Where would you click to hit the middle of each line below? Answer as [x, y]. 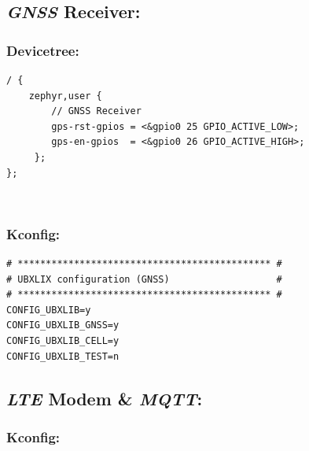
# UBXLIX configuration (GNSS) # [144, 279]
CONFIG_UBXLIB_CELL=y [63, 340]
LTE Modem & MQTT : [105, 398]
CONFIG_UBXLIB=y [49, 310]
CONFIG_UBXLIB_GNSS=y [63, 325]
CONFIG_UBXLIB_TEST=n [63, 356]
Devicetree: [43, 50]
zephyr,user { [65, 96]
